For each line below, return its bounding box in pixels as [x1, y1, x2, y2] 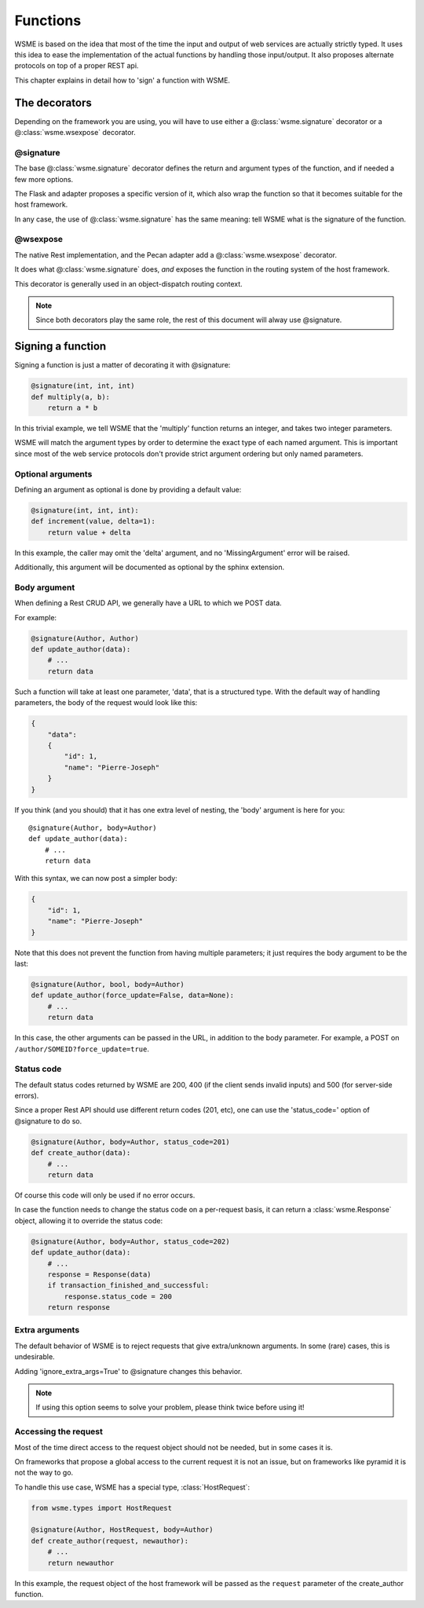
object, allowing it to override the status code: [14, 1215, 163, 1225]
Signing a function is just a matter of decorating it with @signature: [14, 360, 231, 370]
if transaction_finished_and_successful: [47, 1281, 210, 1290]
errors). [14, 1091, 39, 1101]
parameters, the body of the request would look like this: [14, 698, 198, 707]
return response [47, 1303, 110, 1312]
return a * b [47, 404, 98, 412]
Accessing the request [14, 1426, 104, 1437]
